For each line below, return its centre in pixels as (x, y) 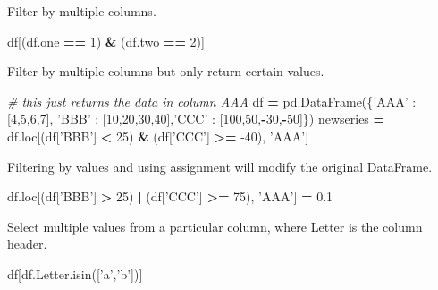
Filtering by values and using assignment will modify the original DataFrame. (220, 166)
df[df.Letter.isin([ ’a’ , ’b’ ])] (75, 273)
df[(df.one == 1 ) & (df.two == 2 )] (106, 41)
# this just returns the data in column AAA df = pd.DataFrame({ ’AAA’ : (212, 101)
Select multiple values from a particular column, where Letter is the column (215, 226)
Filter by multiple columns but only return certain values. (166, 71)
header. (27, 244)
